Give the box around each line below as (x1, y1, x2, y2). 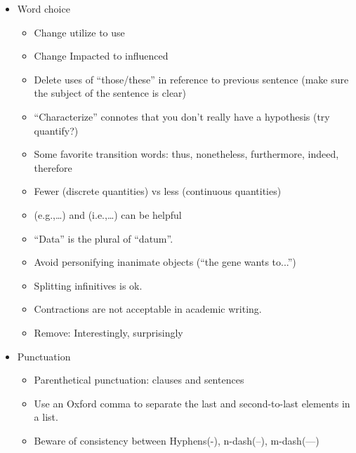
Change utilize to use (34, 25, 125, 39)
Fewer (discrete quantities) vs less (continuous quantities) (34, 184, 282, 198)
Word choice (17, 1, 70, 15)
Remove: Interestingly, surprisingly (34, 325, 183, 339)
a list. (34, 410, 58, 424)
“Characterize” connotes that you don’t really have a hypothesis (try (34, 109, 330, 123)
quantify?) (34, 123, 79, 137)
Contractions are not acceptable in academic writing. (34, 302, 262, 316)
